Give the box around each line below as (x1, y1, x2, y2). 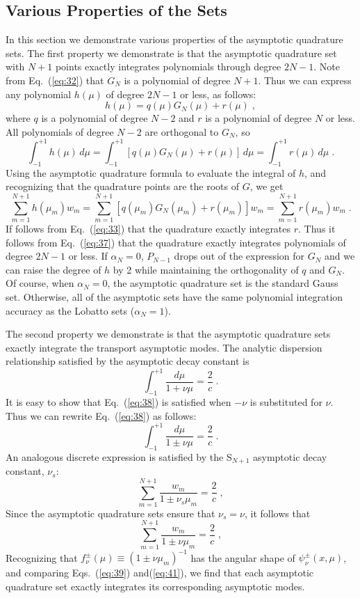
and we (325, 249, 355, 263)
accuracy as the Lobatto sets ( (6, 303, 135, 317)
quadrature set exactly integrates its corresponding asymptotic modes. (6, 579, 305, 593)
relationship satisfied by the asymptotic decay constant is (6, 354, 249, 368)
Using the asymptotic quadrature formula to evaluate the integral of (6, 165, 296, 180)
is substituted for (249, 395, 322, 409)
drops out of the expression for (174, 249, 305, 263)
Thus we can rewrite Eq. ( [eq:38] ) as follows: (6, 408, 197, 423)
